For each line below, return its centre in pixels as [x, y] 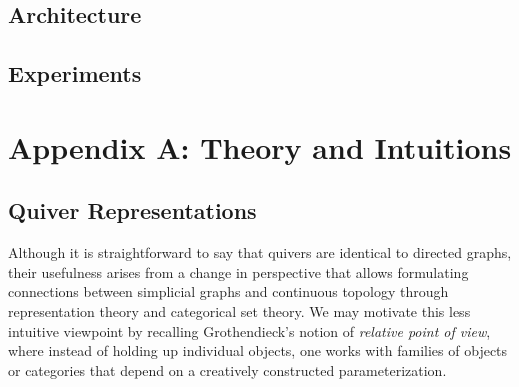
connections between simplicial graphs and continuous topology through [228, 291]
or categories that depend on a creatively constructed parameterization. [227, 369]
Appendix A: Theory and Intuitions [260, 146]
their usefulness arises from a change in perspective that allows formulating [238, 271]
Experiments [75, 73]
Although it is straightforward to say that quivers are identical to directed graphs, [260, 252]
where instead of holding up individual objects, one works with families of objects [258, 350]
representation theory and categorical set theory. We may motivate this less [239, 310]
